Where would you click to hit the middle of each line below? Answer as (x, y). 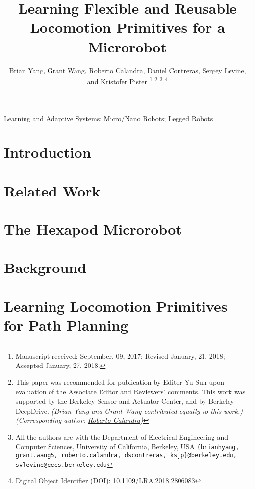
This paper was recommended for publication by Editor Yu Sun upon (120, 381)
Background (45, 267)
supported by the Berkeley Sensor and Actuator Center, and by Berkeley (125, 401)
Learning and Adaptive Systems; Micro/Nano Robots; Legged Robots (109, 118)
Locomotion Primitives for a (127, 27)
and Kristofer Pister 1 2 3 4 (127, 81)
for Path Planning (66, 325)
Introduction (48, 152)
